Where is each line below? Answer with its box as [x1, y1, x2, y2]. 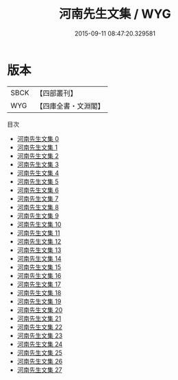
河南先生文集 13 [16, 246, 62, 254]
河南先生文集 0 [16, 134, 60, 142]
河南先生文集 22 [16, 322, 63, 331]
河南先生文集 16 [16, 271, 62, 279]
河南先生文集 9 [16, 212, 60, 220]
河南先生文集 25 [16, 349, 63, 357]
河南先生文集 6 [16, 186, 60, 194]
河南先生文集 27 [16, 366, 63, 374]
